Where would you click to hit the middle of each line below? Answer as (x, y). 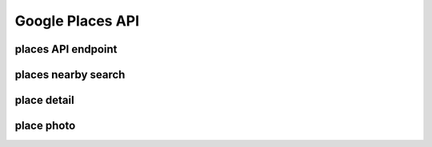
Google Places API (77, 21)
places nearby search (70, 75)
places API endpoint (66, 49)
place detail (45, 100)
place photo (45, 126)
